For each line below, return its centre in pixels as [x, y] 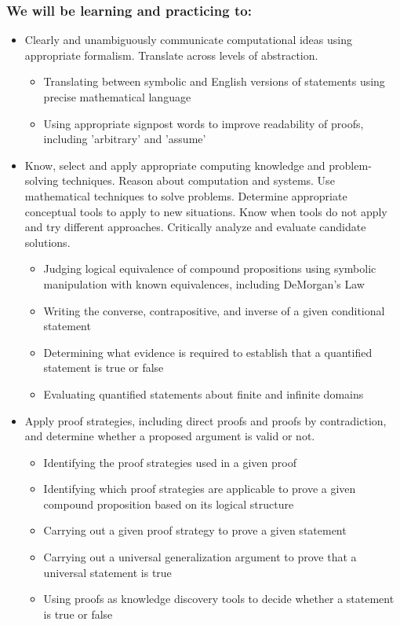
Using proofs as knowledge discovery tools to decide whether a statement [219, 599]
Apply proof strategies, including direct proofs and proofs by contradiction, [205, 420]
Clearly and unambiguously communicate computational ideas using [188, 40]
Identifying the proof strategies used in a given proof [170, 462]
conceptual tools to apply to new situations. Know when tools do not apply [206, 211]
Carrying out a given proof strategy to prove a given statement [195, 530]
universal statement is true [107, 572]
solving [42, 180]
